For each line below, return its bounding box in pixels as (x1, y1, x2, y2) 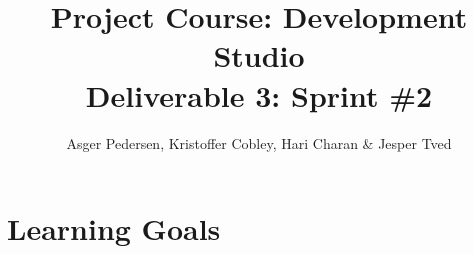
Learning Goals (7, 208, 221, 249)
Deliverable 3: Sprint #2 (85, 74, 433, 115)
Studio (213, 35, 305, 76)
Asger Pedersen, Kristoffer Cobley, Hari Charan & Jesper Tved (66, 132, 452, 153)
